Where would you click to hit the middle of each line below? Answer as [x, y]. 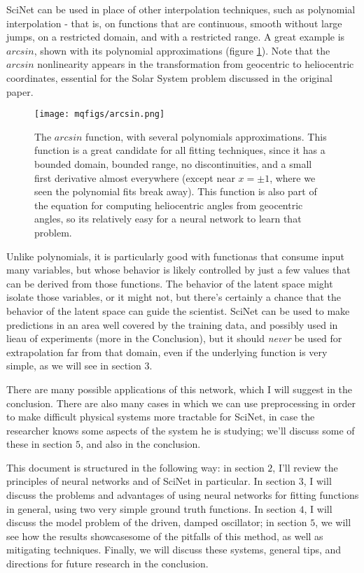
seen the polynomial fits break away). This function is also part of [176, 191]
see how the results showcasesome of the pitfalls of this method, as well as [165, 536]
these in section [40, 444]
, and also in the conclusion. [140, 444]
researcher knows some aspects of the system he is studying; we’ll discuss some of [181, 430]
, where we [293, 177]
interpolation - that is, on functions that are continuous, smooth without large [174, 23]
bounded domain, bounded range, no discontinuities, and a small [173, 164]
